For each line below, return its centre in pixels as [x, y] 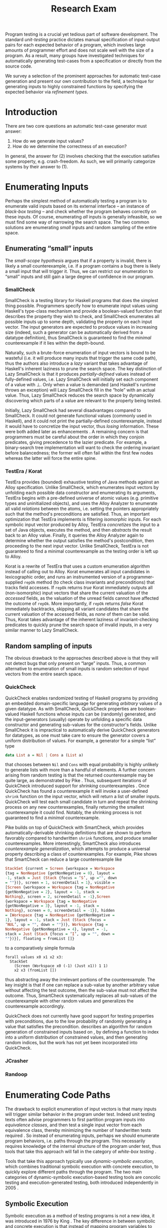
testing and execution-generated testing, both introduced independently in [82, 1182]
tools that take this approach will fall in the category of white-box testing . [81, 1152]
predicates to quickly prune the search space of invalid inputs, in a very [79, 625]
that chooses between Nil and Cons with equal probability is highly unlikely [82, 765]
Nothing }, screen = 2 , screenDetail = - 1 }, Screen [58, 897]
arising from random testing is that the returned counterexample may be [79, 775]
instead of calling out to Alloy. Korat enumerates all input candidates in [78, 572]
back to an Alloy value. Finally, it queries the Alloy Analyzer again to [75, 535]
